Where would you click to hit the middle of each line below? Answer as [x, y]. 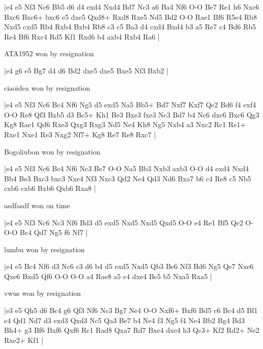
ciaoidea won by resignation [47, 87]
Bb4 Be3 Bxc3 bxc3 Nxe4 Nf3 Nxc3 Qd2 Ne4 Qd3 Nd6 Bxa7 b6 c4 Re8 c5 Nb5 [128, 178]
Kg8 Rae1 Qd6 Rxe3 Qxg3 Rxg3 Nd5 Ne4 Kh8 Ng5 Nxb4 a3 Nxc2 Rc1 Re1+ [125, 124]
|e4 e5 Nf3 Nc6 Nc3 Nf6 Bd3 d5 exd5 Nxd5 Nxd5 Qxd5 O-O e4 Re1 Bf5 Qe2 [124, 222]
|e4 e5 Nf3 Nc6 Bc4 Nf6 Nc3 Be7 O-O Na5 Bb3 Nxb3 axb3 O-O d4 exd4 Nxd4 [126, 168]
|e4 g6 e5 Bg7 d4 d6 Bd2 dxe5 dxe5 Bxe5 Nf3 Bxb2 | [86, 70]
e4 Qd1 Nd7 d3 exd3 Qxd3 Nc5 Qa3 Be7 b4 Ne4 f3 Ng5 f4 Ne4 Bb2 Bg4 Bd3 [124, 320]
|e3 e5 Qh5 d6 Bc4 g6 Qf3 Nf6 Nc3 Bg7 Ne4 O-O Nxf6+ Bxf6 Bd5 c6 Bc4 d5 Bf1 [131, 310]
